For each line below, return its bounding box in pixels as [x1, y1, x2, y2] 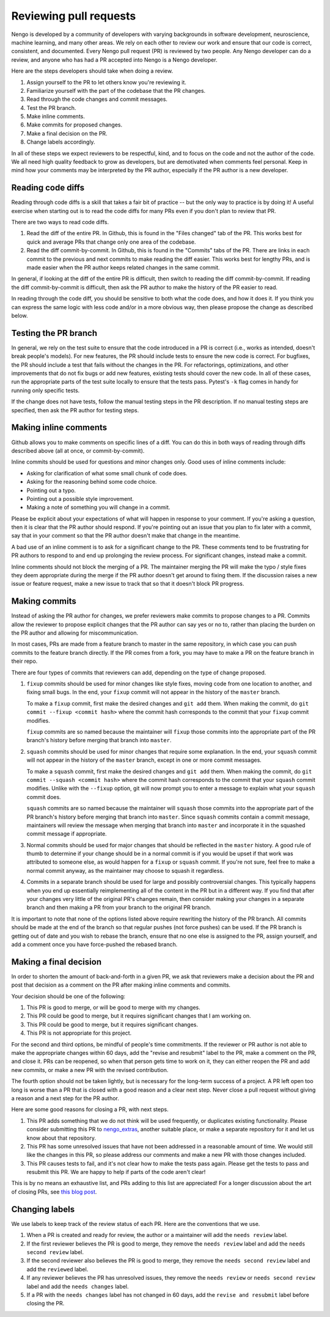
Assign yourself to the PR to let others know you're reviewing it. [26, 78, 186, 86]
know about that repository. [26, 1134, 96, 1142]
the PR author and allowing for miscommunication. [11, 629, 139, 637]
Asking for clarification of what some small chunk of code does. [26, 469, 188, 476]
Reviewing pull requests [11, 9, 136, 23]
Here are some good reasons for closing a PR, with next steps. [11, 1106, 169, 1113]
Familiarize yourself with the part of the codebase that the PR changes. [26, 87, 206, 94]
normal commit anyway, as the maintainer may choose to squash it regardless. [26, 867, 224, 874]
